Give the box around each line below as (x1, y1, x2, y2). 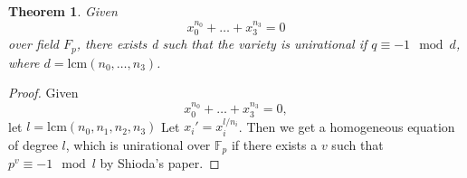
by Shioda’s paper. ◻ (100, 154, 220, 173)
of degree (8, 135, 58, 154)
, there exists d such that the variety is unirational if (76, 34, 367, 53)
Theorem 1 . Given (8, 2, 118, 20)
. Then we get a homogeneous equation (238, 117, 455, 136)
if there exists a (231, 135, 318, 154)
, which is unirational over (65, 135, 211, 154)
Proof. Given (8, 83, 79, 102)
